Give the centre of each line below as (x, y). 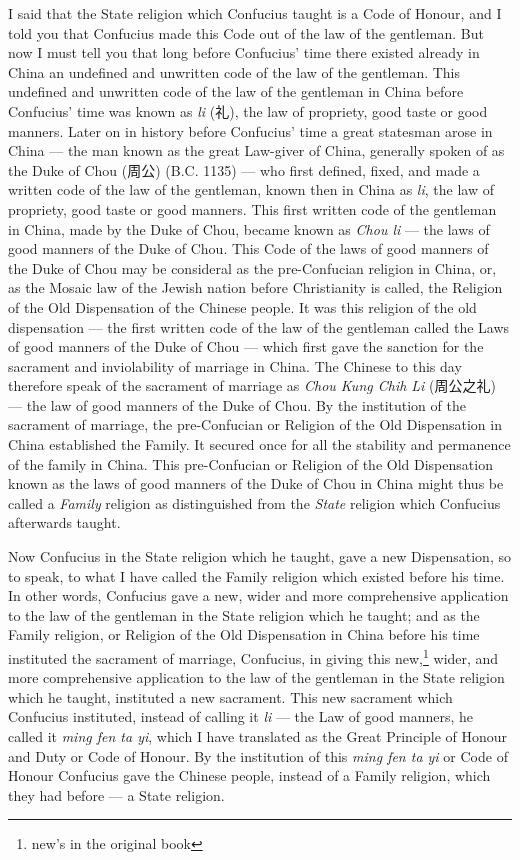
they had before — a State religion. (116, 794)
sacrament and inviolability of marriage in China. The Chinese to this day (235, 365)
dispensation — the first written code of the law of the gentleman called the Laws (259, 326)
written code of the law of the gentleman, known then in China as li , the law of (251, 189)
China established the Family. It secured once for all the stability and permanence (259, 444)
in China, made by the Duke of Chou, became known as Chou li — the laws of (249, 228)
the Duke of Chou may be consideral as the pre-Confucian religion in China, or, (252, 267)
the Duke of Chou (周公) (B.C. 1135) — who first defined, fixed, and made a (244, 169)
